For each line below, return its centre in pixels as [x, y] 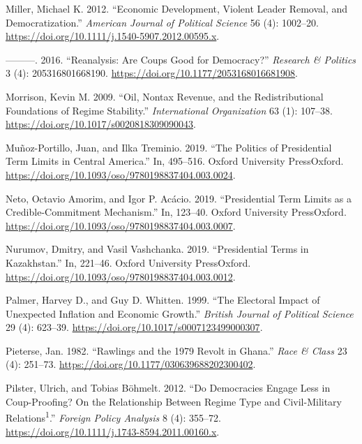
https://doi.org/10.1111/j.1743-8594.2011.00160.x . [113, 431]
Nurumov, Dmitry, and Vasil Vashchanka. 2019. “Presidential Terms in [157, 249]
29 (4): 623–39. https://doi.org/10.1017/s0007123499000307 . [134, 327]
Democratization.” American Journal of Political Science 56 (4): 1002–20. [162, 22]
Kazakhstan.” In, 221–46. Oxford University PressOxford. [128, 262]
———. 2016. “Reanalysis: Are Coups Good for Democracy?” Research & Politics [181, 59]
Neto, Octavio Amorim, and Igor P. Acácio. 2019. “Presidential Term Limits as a [179, 198]
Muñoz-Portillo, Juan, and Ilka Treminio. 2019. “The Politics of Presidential [169, 147]
